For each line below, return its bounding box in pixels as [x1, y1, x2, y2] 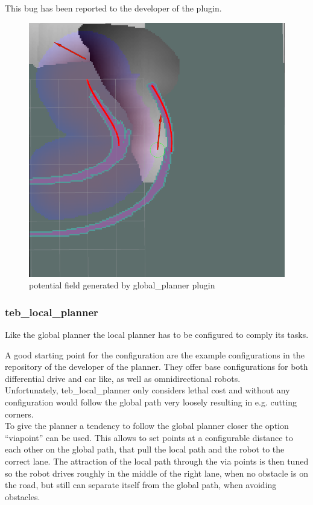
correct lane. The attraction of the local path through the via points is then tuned [5, 455, 309, 468]
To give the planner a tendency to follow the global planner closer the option [5, 419, 289, 432]
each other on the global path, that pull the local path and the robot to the [5, 443, 285, 456]
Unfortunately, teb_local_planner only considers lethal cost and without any [5, 384, 290, 396]
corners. [5, 407, 34, 420]
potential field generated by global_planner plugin [29, 279, 215, 291]
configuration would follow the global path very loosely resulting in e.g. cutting [5, 396, 297, 408]
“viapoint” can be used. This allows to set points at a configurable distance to [5, 431, 293, 443]
